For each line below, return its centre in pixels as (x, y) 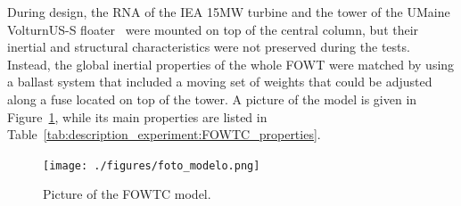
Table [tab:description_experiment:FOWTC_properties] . (164, 134)
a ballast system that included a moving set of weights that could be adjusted (220, 82)
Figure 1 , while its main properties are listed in (137, 116)
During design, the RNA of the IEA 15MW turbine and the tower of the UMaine (229, 12)
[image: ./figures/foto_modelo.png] (152, 165)
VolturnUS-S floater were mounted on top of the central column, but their (213, 29)
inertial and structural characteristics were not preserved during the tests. (209, 47)
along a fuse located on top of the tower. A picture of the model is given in (212, 99)
